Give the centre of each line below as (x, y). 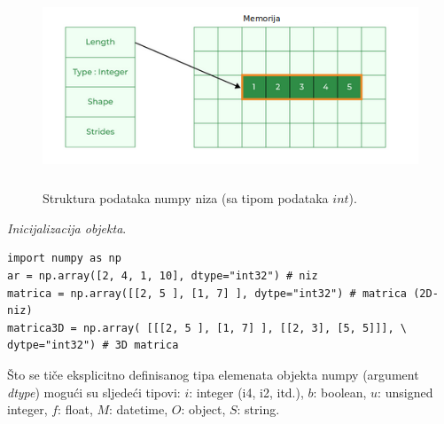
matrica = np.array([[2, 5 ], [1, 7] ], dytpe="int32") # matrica (207, 293)
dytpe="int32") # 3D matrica (93, 345)
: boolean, (340, 392)
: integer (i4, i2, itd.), (246, 392)
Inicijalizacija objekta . (67, 228)
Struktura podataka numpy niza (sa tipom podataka (186, 198)
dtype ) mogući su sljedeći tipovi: (94, 392)
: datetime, (139, 409)
